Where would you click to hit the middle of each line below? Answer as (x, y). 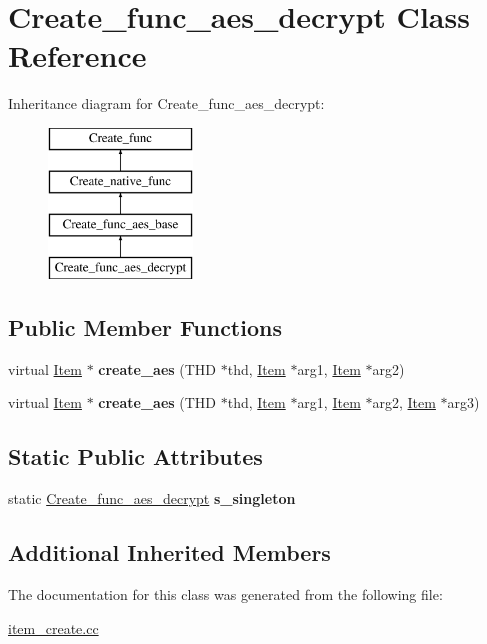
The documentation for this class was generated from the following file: (225, 594)
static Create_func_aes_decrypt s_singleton (152, 498)
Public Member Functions (145, 327)
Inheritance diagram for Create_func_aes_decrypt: (166, 103)
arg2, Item (404, 402)
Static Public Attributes (135, 456)
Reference (77, 55)
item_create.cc (53, 627)
